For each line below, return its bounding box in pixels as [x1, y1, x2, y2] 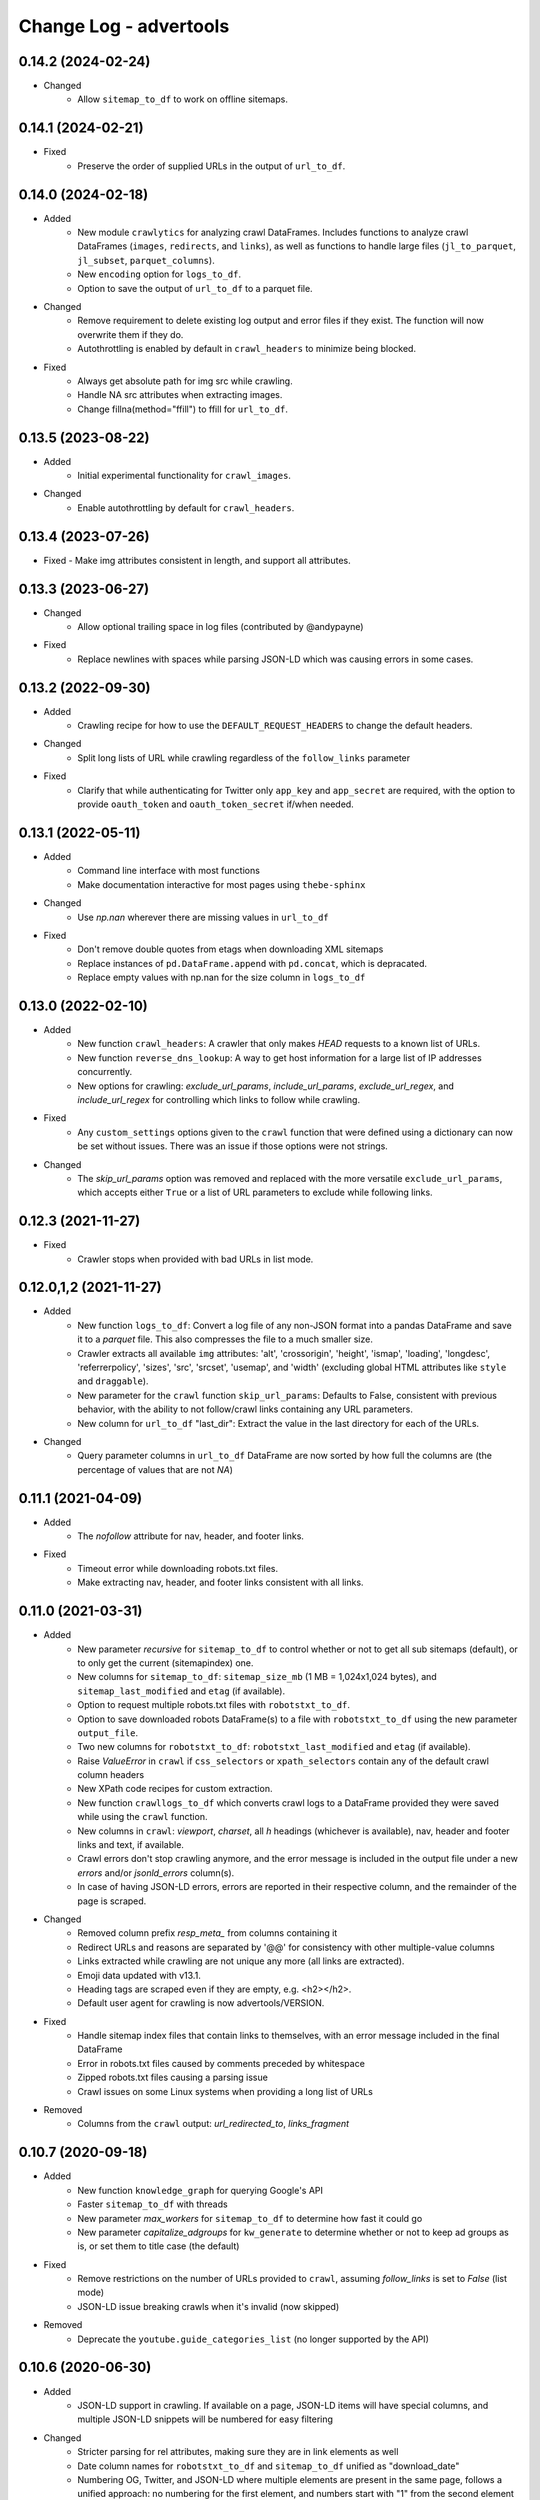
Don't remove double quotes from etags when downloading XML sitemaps [77, 943, 384, 955]
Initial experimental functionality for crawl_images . [77, 470, 292, 482]
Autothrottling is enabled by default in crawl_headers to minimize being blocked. [77, 343, 417, 355]
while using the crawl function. [77, 1811, 208, 1823]
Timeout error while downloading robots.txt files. [77, 1562, 279, 1574]
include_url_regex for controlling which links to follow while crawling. [77, 1093, 360, 1105]
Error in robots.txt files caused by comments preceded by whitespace [77, 2057, 365, 2069]
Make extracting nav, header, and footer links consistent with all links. [77, 1576, 364, 1589]
